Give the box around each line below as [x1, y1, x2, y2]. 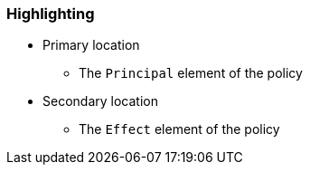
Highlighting [6, 5, 95, 23]
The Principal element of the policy [79, 65, 303, 81]
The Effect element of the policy [79, 121, 280, 138]
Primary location [42, 37, 140, 53]
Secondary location [42, 93, 158, 110]
